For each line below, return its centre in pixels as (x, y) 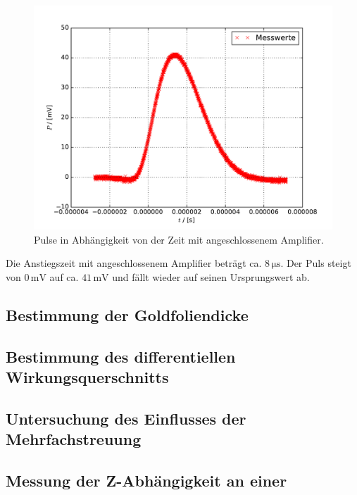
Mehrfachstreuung (74, 439)
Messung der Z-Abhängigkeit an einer (146, 480)
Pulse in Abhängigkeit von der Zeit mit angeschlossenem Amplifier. (179, 239)
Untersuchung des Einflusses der (126, 418)
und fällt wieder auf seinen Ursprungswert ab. (211, 276)
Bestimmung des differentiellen (121, 356)
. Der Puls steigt (316, 263)
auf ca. (64, 276)
